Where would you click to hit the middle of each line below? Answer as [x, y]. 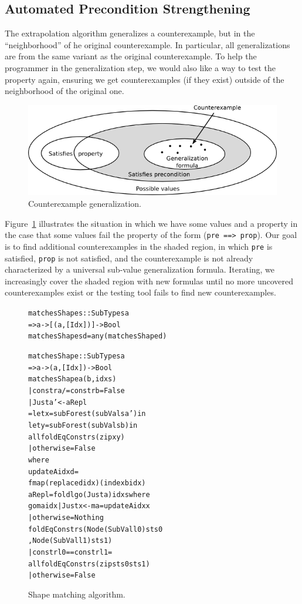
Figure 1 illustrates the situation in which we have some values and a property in [151, 223]
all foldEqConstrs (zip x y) [77, 437]
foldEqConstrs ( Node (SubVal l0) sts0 [96, 529]
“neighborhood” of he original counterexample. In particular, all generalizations [147, 44]
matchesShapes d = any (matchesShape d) [98, 336]
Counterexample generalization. [85, 204]
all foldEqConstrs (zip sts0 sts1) [89, 564]
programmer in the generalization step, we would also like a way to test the [140, 67]
